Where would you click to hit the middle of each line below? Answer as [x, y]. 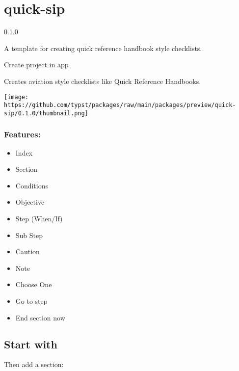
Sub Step [29, 235]
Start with [31, 344]
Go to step [31, 301]
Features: [22, 134]
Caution [27, 252]
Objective [30, 202]
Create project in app [36, 65]
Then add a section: [34, 364]
